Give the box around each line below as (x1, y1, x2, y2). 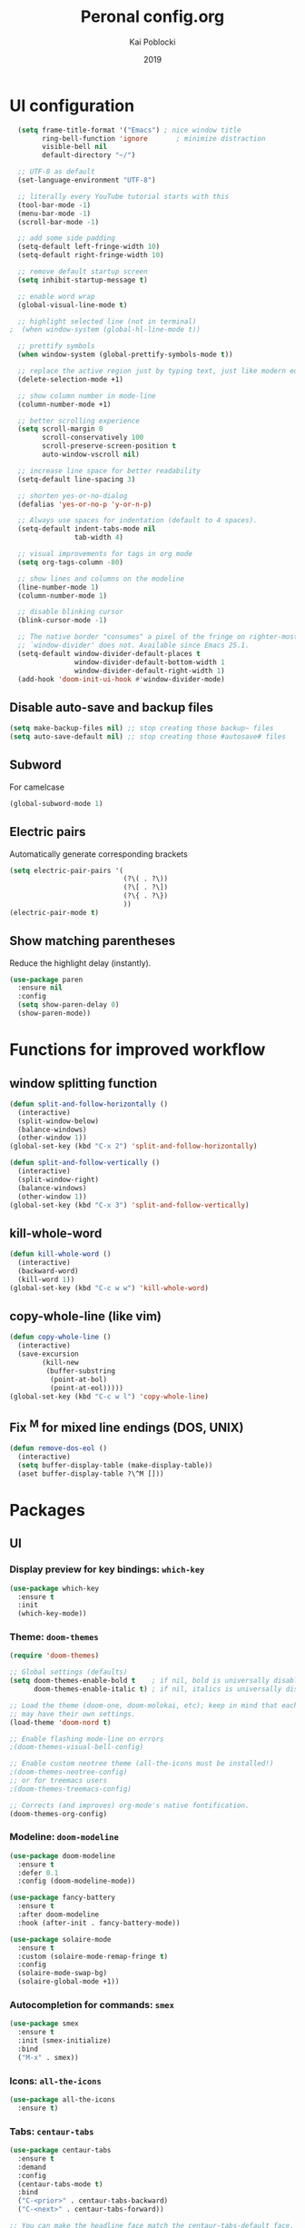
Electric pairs (9, 824, 86, 840)
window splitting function (9, 1075, 158, 1091)
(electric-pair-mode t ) (9, 908, 100, 917)
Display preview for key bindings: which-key (9, 1563, 205, 1576)
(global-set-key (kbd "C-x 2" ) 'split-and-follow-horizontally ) (9, 1142, 258, 1151)
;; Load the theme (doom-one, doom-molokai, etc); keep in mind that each (9, 1701, 299, 1710)
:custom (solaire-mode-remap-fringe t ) (17, 1952, 169, 1961)
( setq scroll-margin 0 (17, 424, 103, 433)
